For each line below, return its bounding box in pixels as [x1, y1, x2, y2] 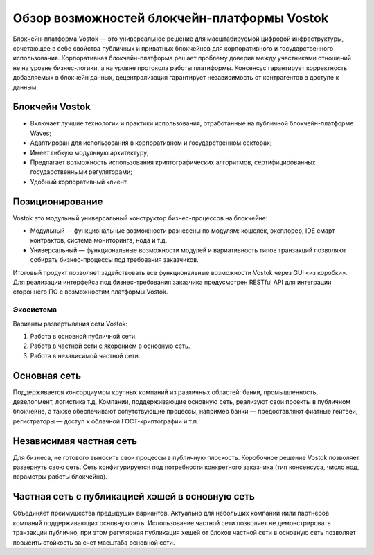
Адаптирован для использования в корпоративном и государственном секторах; [30, 139, 272, 147]
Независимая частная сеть [12, 435, 138, 447]
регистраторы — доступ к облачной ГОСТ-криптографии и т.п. [12, 416, 199, 425]
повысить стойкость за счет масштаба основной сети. [12, 538, 175, 547]
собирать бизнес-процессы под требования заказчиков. [30, 256, 199, 264]
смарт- [316, 227, 338, 235]
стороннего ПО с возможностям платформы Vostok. [12, 288, 168, 296]
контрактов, [30, 236, 66, 245]
